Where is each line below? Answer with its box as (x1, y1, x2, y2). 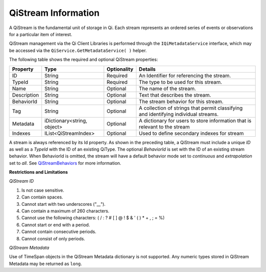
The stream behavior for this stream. (138, 98, 224, 105)
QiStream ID (9, 178, 34, 184)
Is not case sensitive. (21, 187, 65, 193)
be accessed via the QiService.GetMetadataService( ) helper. (9, 47, 147, 53)
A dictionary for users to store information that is (138, 117, 252, 124)
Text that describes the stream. (138, 91, 211, 98)
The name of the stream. (138, 85, 197, 92)
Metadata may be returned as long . (9, 261, 82, 267)
